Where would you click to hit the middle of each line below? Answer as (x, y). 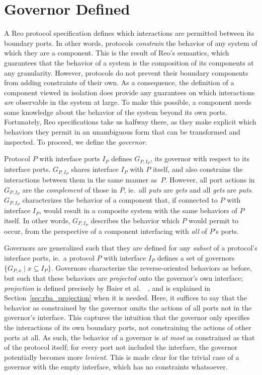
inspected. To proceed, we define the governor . (76, 141)
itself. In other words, (37, 220)
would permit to (214, 220)
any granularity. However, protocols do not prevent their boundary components (126, 72)
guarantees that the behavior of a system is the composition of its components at (129, 62)
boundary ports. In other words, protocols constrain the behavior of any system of (131, 43)
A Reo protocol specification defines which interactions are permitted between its (129, 33)
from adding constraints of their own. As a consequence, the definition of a (119, 82)
